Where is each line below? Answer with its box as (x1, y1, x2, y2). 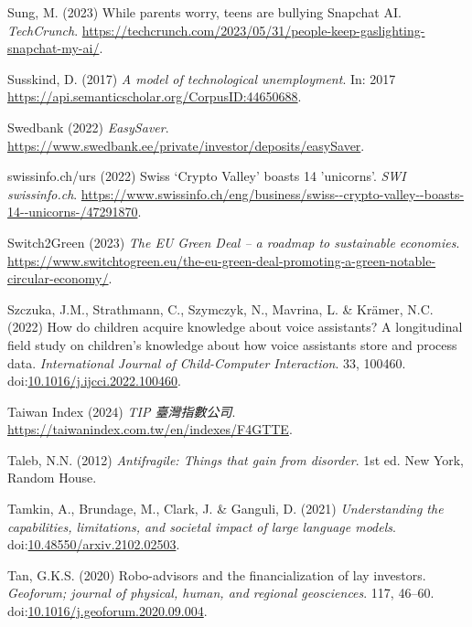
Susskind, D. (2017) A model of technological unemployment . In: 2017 (7, 69, 396, 88)
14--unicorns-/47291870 (7, 202, 138, 221)
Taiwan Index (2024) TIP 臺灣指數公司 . (7, 401, 236, 420)
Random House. (7, 468, 97, 487)
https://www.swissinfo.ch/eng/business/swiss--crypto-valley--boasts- (80, 184, 465, 203)
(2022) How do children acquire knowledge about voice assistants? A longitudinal (7, 317, 463, 336)
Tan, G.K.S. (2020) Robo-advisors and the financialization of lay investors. (7, 565, 426, 584)
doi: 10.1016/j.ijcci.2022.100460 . (7, 371, 181, 390)
